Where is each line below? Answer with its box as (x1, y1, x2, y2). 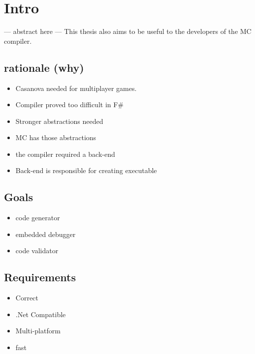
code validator (15, 245, 59, 256)
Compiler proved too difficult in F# (15, 99, 124, 110)
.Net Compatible (15, 309, 66, 319)
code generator (15, 212, 60, 223)
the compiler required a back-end (15, 148, 115, 159)
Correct (15, 293, 38, 303)
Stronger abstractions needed (15, 116, 103, 126)
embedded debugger (15, 229, 76, 239)
